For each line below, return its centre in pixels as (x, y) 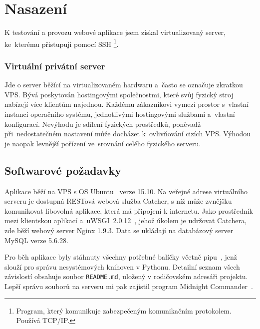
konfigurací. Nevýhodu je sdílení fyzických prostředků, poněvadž (103, 124)
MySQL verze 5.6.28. (36, 240)
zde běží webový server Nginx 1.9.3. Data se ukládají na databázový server (119, 230)
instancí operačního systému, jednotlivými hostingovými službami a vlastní (120, 114)
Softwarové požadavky (63, 170)
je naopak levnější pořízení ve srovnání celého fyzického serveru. (103, 143)
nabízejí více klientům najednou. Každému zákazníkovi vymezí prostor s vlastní (127, 104)
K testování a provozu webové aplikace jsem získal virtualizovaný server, (115, 32)
